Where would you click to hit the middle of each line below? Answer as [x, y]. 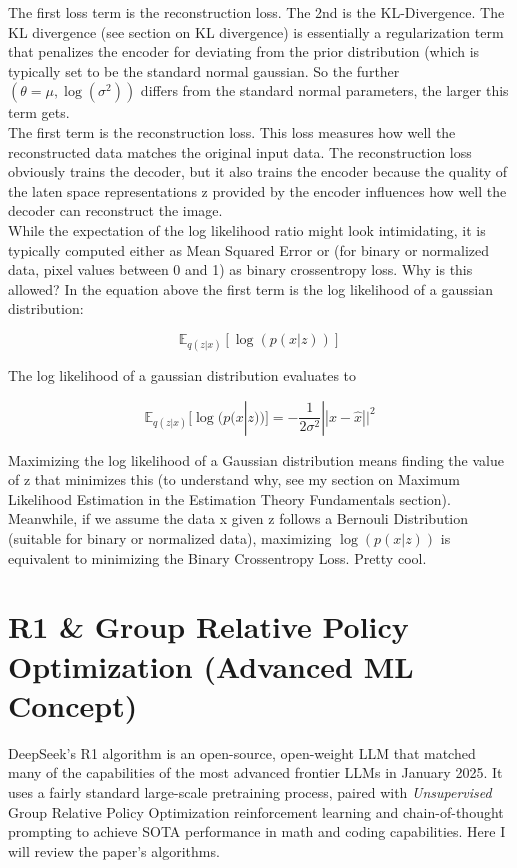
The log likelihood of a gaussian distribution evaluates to [182, 375]
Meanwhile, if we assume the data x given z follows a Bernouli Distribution [238, 518]
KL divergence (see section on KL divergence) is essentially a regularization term [256, 31]
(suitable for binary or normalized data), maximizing [170, 538]
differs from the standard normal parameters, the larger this [324, 90]
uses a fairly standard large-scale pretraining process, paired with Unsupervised [250, 791]
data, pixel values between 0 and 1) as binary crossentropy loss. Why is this [240, 269]
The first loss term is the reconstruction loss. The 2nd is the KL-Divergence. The [256, 12]
